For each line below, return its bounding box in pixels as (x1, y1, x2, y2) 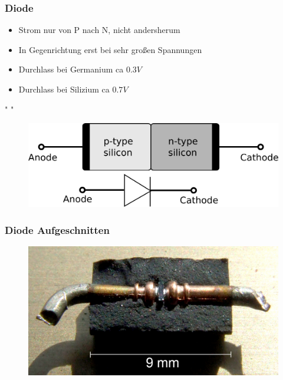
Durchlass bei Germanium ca (18, 63, 124, 75)
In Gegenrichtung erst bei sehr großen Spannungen (18, 43, 202, 55)
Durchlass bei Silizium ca (18, 83, 110, 95)
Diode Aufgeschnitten (5, 222, 110, 237)
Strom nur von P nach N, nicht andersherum (18, 24, 180, 36)
